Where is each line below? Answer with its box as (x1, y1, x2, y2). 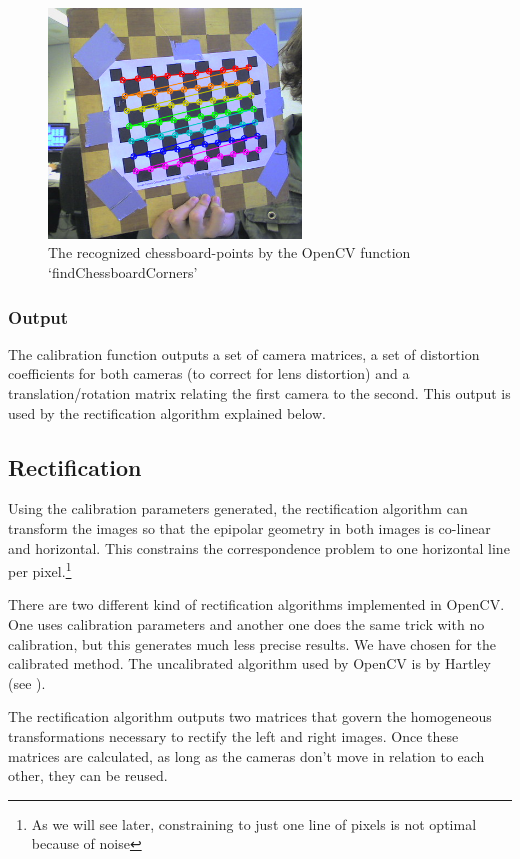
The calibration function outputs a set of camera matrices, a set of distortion (8, 343, 480, 364)
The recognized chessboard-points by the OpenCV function (48, 242, 411, 263)
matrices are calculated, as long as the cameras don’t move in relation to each (8, 745, 485, 766)
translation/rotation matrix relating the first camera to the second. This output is (8, 383, 511, 403)
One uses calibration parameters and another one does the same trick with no (8, 614, 485, 635)
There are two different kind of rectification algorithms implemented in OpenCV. (8, 594, 505, 615)
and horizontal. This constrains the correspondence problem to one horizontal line (8, 537, 510, 558)
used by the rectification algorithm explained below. (8, 402, 326, 423)
